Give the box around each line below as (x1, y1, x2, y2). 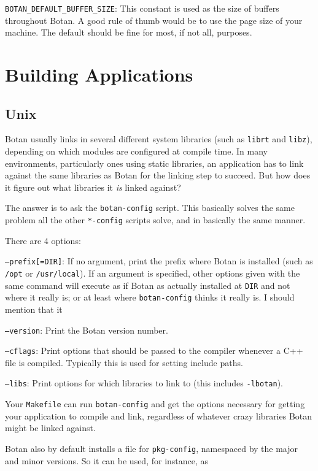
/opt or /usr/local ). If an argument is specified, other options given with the (5, 267, 300, 280)
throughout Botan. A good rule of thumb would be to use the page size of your (5, 13, 303, 26)
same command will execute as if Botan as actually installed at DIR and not (5, 278, 290, 291)
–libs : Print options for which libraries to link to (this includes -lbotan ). (5, 377, 283, 389)
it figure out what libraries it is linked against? (5, 180, 181, 193)
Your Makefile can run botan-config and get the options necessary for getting (5, 397, 305, 410)
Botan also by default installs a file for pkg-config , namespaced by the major (5, 442, 298, 454)
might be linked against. (5, 421, 96, 434)
